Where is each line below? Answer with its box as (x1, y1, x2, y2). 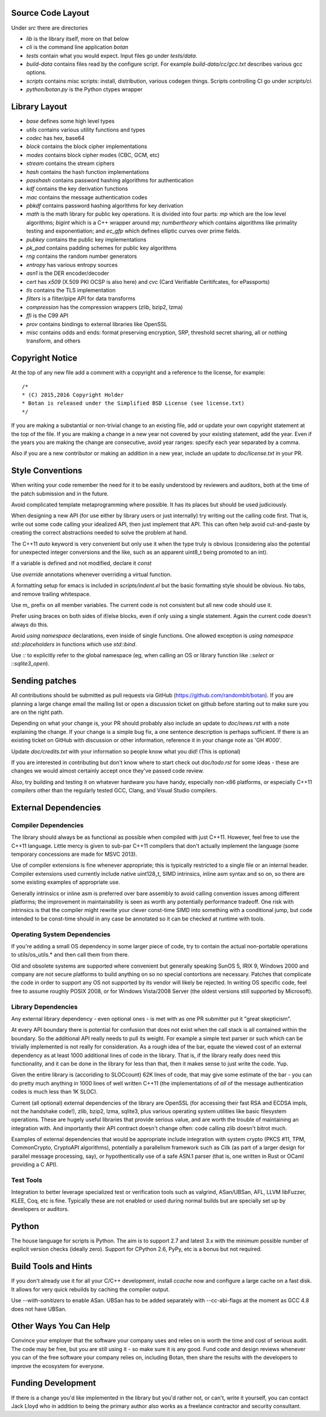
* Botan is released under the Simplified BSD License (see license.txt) (22, 400, 245, 407)
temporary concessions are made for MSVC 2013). (11, 850, 138, 858)
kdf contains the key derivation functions (26, 185, 128, 193)
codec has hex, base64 (26, 134, 85, 141)
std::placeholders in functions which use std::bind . (11, 640, 137, 647)
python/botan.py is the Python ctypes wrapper (26, 86, 143, 93)
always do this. (11, 621, 49, 628)
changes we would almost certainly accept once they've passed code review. (11, 767, 205, 774)
